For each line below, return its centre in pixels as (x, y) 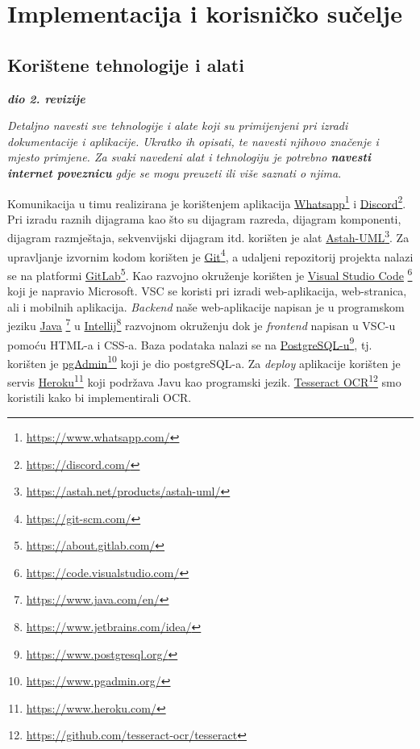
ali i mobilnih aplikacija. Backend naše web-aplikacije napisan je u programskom (206, 306)
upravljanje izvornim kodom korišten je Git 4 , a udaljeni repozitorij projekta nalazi (210, 255)
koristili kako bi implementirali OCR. (100, 398)
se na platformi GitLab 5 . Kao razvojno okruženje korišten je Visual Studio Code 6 (210, 274)
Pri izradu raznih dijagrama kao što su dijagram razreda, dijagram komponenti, (204, 218)
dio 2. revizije (46, 98)
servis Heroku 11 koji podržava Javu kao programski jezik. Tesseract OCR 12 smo (204, 381)
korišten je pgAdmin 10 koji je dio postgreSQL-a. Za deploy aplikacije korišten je (204, 362)
